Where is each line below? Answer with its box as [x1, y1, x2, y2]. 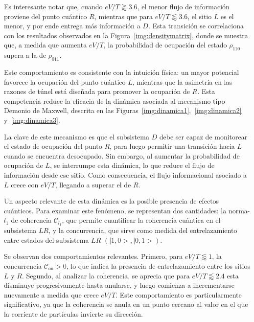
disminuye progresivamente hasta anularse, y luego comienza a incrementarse [4, 280, 235, 290]
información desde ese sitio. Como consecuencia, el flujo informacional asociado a [4, 169, 247, 180]
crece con [11, 179, 39, 189]
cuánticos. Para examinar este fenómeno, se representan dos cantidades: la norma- [4, 205, 250, 215]
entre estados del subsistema [4, 234, 89, 245]
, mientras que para [94, 11, 153, 21]
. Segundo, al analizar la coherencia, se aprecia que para [22, 270, 190, 280]
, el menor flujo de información [137, 1, 230, 11]
